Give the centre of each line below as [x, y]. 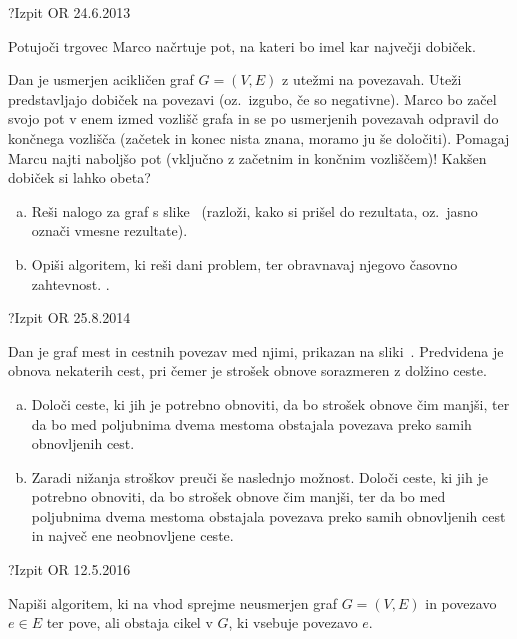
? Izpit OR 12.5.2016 [69, 569]
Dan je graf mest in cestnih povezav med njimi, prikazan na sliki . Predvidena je [256, 350]
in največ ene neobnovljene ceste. [132, 535]
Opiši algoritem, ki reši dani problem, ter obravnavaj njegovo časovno [244, 263]
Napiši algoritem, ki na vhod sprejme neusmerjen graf [173, 602]
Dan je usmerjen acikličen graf [101, 79]
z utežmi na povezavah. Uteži [372, 79]
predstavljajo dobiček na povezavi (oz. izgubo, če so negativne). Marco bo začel [252, 98]
